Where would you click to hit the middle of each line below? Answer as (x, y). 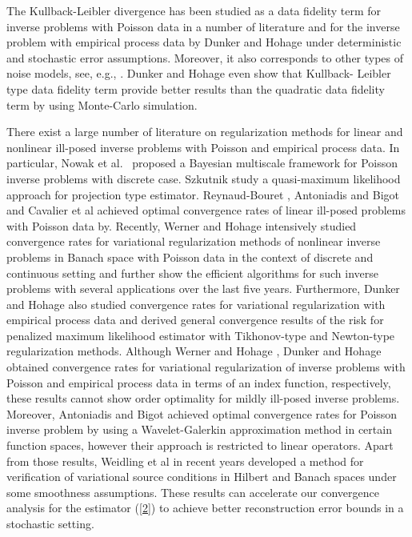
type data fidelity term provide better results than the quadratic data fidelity (196, 88)
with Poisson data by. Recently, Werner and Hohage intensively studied (182, 225)
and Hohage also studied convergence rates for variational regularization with (196, 304)
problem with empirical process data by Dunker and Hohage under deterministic (204, 42)
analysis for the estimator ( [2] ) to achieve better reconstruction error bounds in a (205, 508)
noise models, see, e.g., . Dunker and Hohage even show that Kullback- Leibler (199, 73)
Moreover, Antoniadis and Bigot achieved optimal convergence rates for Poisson (202, 413)
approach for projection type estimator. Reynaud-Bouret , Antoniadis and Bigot (203, 194)
